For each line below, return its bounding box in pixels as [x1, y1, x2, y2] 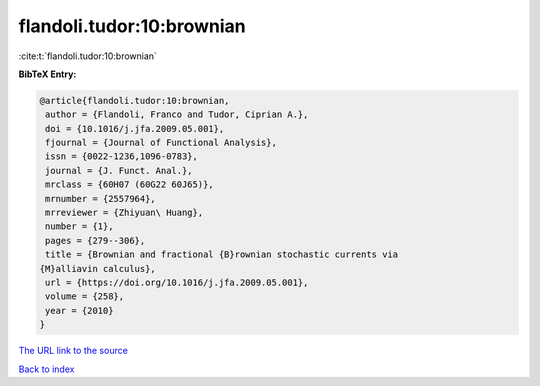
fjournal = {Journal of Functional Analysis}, [45, 137, 277, 149]
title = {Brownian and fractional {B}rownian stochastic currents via [45, 249, 399, 260]
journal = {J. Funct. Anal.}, [45, 165, 194, 176]
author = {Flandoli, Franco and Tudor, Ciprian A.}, [45, 109, 309, 120]
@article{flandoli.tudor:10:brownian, [39, 95, 230, 106]
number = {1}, [45, 221, 114, 232]
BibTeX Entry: [18, 68, 77, 80]
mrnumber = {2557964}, [45, 193, 157, 204]
